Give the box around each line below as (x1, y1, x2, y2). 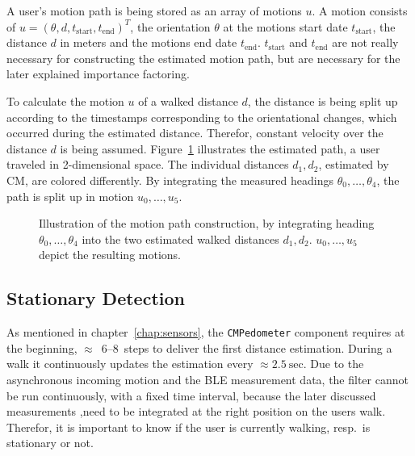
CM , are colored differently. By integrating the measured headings (6, 171, 333, 188)
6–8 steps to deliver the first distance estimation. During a (101, 339, 392, 356)
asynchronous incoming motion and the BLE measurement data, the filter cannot (6, 370, 409, 387)
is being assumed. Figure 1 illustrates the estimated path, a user (60, 140, 380, 157)
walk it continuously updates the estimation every (6, 355, 254, 372)
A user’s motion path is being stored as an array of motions (6, 2, 302, 19)
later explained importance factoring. (6, 65, 190, 82)
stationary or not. (6, 434, 94, 451)
